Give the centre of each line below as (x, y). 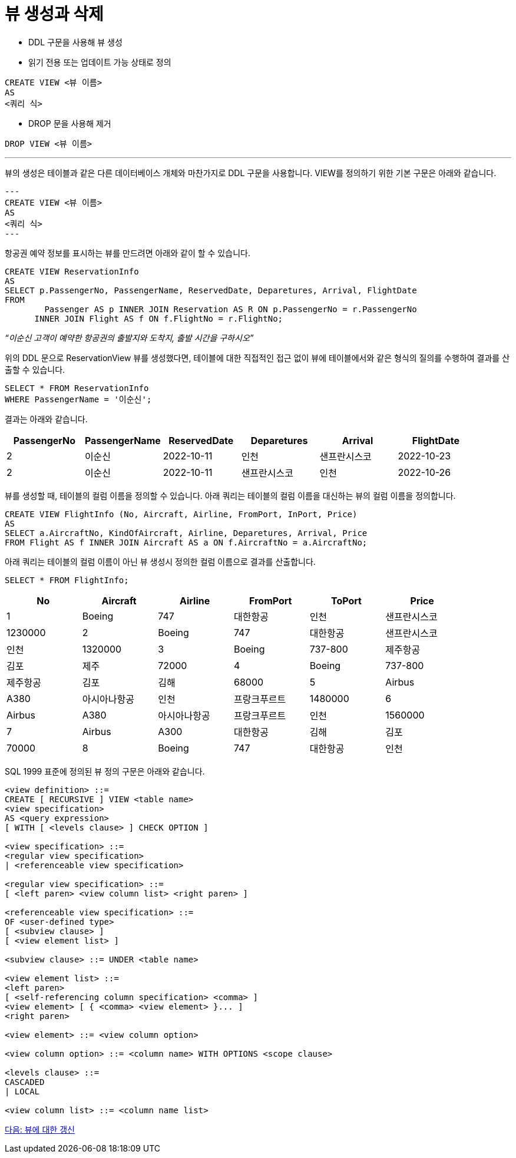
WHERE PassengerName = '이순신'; (78, 399)
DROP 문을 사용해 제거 (70, 123)
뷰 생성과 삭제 (54, 14)
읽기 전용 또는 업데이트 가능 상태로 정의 (100, 62)
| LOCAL (22, 1091)
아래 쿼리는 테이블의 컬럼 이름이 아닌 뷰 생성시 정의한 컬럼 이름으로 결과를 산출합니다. (160, 561)
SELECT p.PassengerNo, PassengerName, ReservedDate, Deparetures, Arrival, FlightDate (211, 290)
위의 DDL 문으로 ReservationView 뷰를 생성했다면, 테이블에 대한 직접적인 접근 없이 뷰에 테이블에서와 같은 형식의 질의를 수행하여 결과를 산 (257, 358)
